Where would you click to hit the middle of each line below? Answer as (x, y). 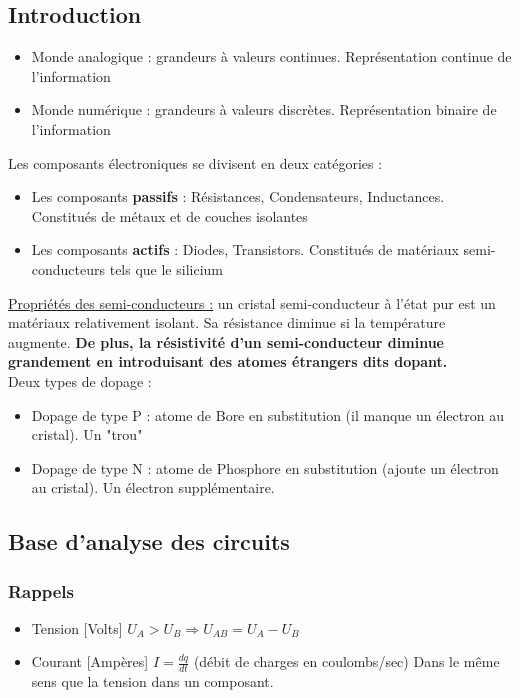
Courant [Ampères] (90, 661)
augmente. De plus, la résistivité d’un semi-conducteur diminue (226, 341)
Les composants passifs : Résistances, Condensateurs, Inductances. (238, 196)
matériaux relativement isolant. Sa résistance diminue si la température (227, 322)
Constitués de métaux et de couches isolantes (169, 215)
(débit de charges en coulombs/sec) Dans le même (346, 661)
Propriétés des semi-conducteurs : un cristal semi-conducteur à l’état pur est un (252, 302)
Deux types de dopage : (80, 380)
